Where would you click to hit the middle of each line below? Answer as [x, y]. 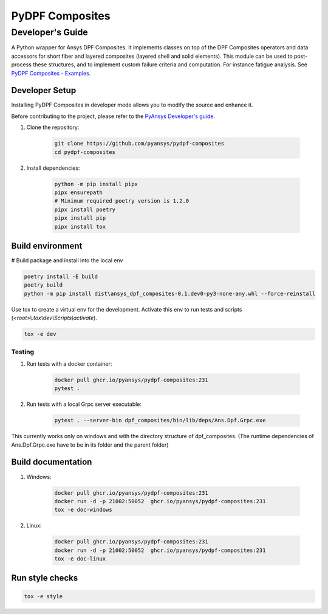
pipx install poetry [85, 209]
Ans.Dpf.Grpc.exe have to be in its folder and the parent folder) [90, 445]
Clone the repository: [53, 127]
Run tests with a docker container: [69, 364]
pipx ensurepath [79, 192]
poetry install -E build [61, 277]
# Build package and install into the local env [67, 260]
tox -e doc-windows [83, 510]
